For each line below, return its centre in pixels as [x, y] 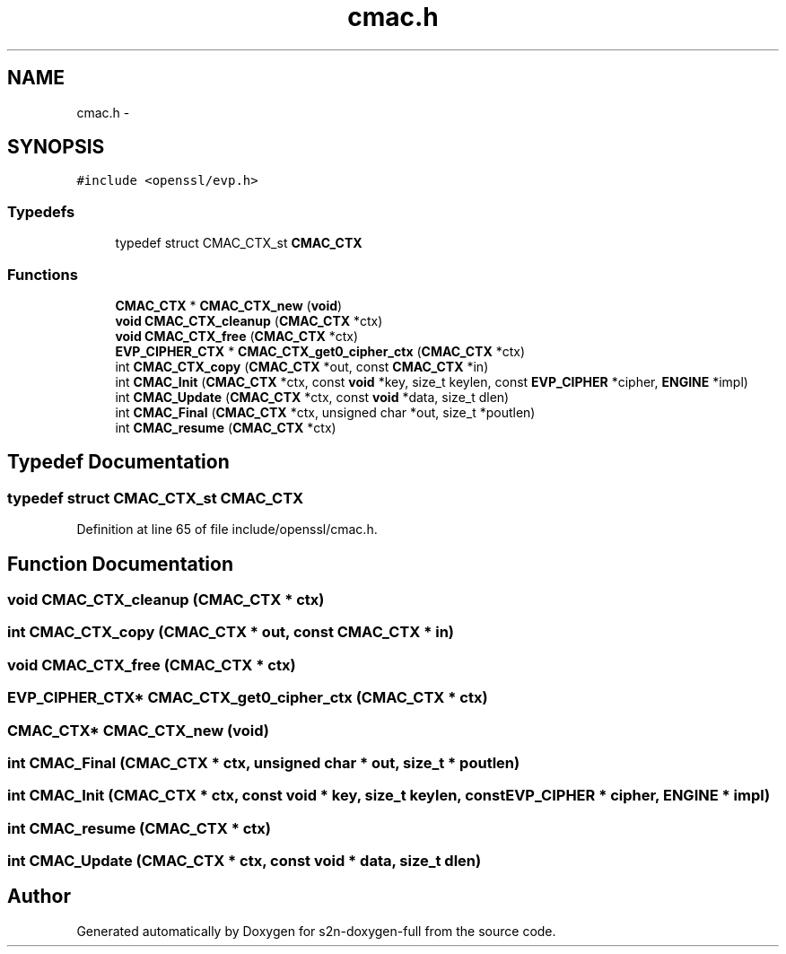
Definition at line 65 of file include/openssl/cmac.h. [227, 530]
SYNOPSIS [56, 147]
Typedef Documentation [118, 462]
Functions [43, 274]
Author [39, 897]
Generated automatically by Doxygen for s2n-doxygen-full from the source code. [316, 931]
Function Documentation [120, 564]
